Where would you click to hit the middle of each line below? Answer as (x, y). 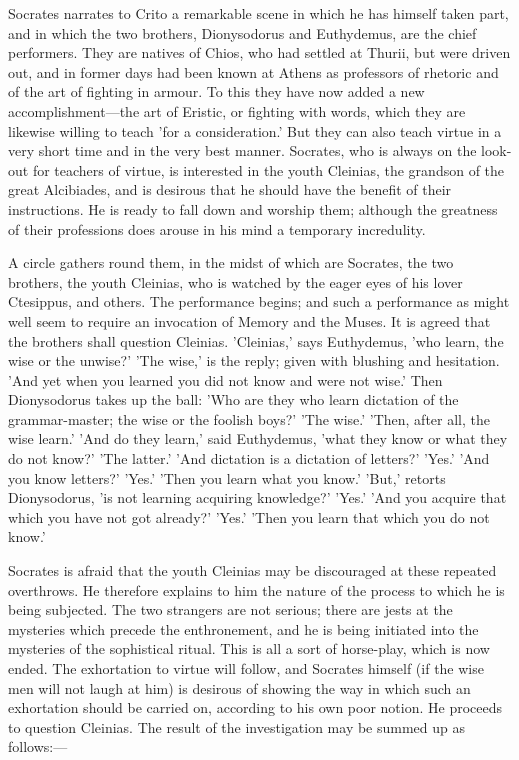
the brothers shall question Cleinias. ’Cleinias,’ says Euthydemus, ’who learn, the (256, 340)
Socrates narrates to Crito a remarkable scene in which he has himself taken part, (258, 13)
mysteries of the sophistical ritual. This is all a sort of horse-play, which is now (249, 648)
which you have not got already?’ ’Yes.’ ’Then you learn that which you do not (249, 516)
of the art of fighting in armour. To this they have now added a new (216, 91)
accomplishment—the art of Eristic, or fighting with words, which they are (237, 110)
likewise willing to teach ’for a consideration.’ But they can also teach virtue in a (255, 130)
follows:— (38, 746)
